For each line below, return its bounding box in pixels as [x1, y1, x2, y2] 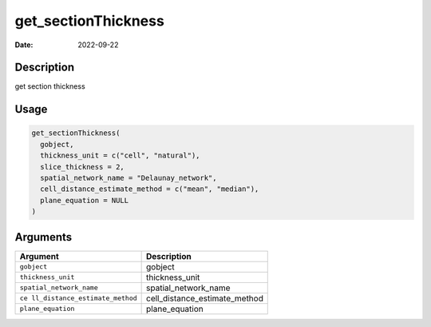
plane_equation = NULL [40, 196, 129, 205]
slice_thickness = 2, [40, 162, 125, 171]
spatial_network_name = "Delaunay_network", [40, 173, 217, 183]
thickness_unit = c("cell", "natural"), [40, 151, 200, 160]
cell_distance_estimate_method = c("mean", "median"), [40, 185, 259, 193]
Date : [14, 40, 34, 50]
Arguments [14, 230, 73, 244]
